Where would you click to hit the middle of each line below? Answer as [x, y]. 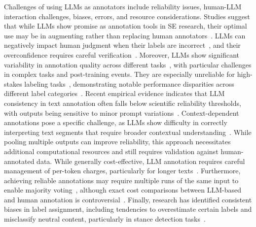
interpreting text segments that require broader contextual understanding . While [128, 132]
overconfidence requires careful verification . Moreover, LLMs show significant [122, 54]
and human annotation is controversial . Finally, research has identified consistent [128, 199]
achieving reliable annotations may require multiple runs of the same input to [121, 180]
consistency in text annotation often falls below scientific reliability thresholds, [123, 103]
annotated [19, 161]
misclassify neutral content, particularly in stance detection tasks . [105, 219]
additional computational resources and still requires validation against [111, 151]
